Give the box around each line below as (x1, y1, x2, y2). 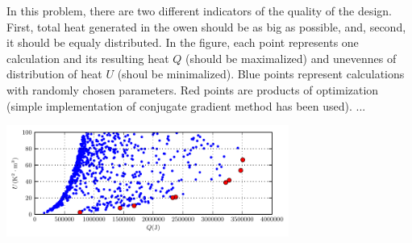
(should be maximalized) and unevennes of (185, 49, 397, 66)
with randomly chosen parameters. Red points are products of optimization (6, 81, 379, 98)
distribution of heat (6, 65, 102, 82)
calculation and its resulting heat (6, 49, 169, 66)
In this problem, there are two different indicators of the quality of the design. (6, 2, 392, 19)
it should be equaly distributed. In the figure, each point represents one (6, 34, 359, 51)
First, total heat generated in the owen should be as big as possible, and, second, (6, 18, 406, 35)
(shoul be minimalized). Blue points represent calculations (117, 65, 405, 82)
